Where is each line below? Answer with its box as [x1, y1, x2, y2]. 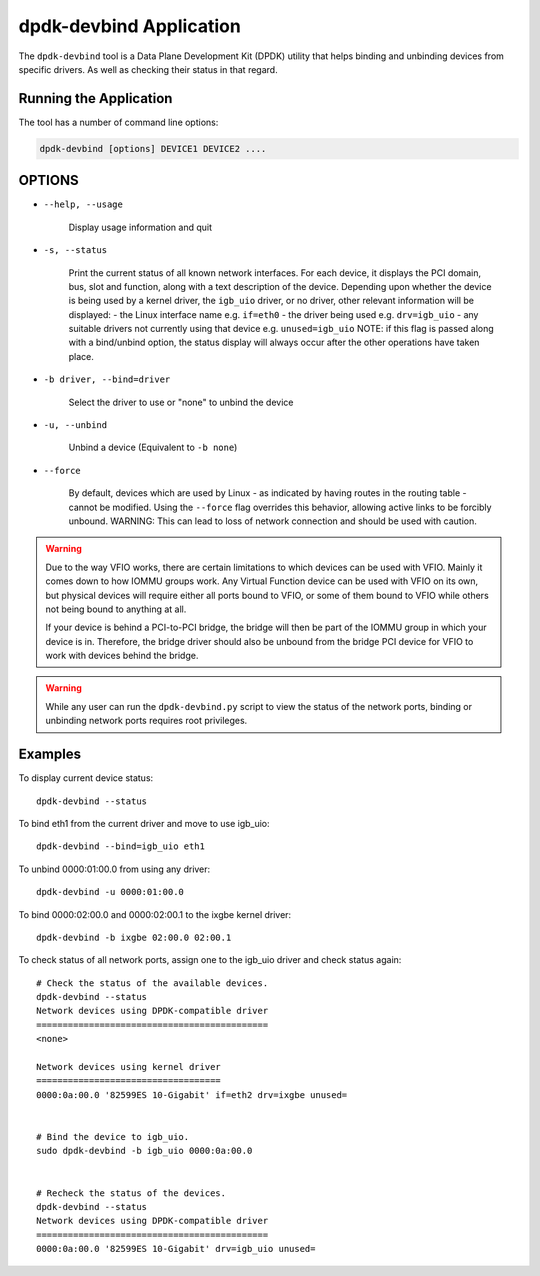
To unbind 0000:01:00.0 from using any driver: [18, 863, 211, 875]
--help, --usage [43, 199, 124, 210]
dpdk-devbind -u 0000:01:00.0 [36, 886, 185, 898]
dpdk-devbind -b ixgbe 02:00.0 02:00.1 [36, 931, 232, 943]
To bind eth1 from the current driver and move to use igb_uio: [18, 817, 270, 829]
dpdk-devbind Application [18, 15, 242, 37]
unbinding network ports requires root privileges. [45, 715, 248, 727]
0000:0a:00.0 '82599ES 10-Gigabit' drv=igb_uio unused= [36, 1243, 316, 1255]
